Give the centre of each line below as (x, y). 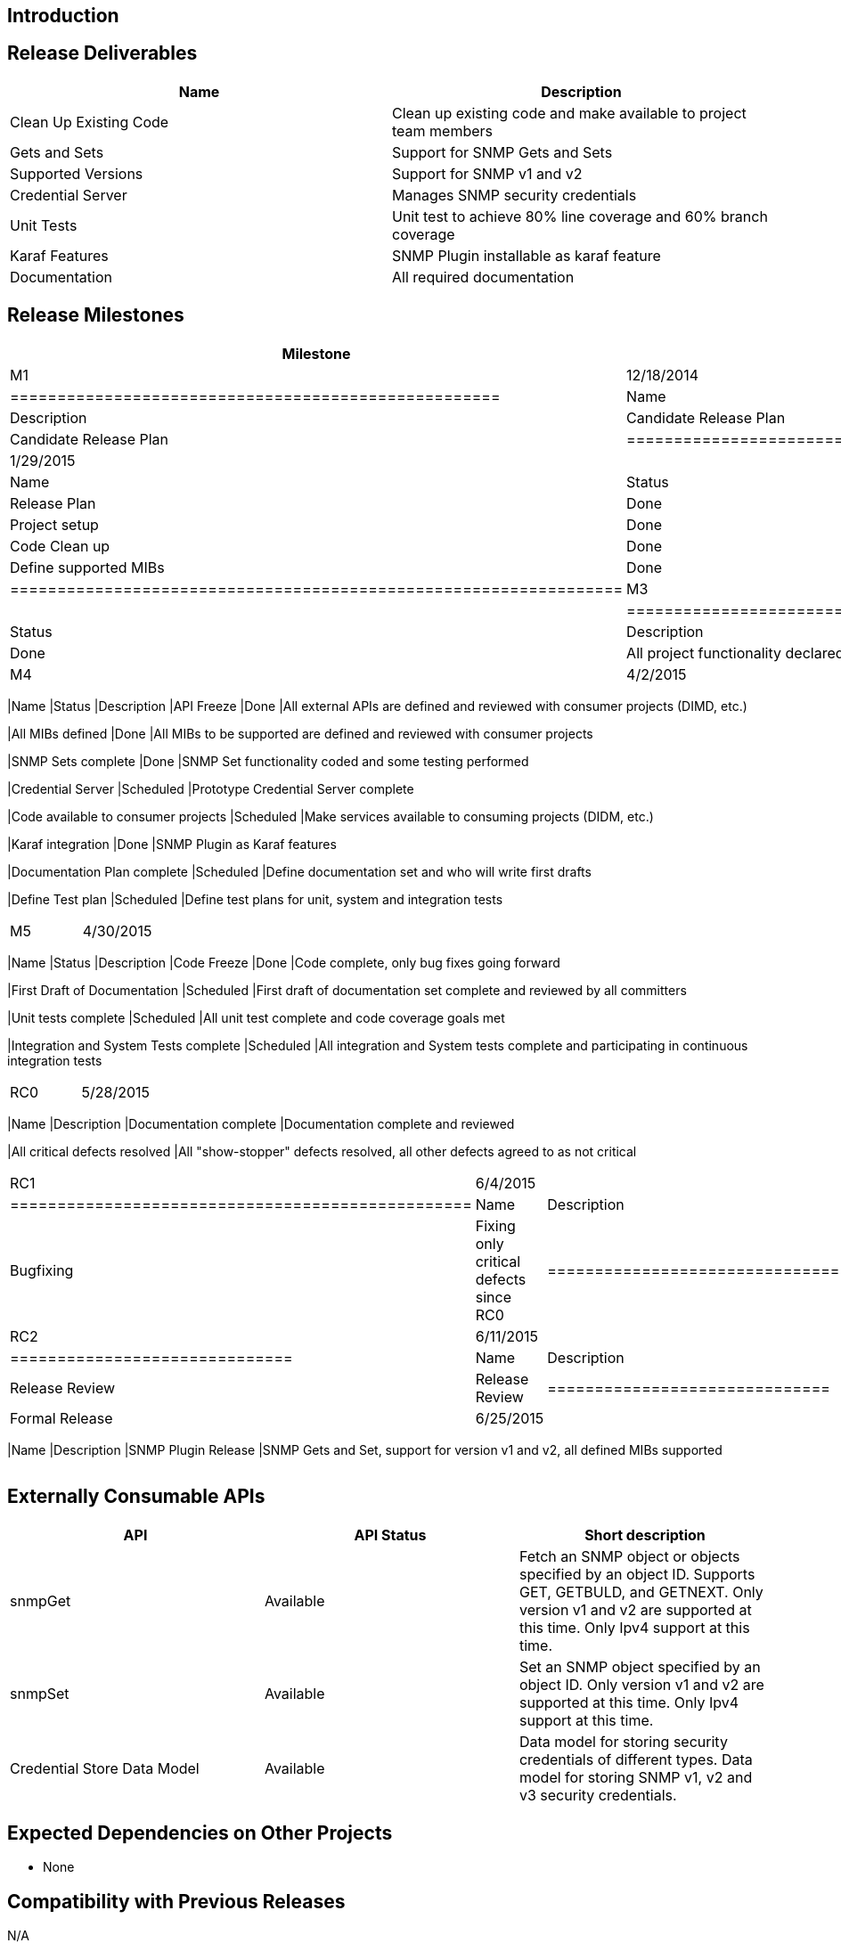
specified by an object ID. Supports (637, 1574)
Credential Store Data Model (105, 1768)
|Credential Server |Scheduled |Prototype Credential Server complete (211, 788)
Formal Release (61, 1418)
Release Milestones (96, 315)
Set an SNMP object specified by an (640, 1666)
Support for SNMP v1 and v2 (487, 173)
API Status (390, 1535)
